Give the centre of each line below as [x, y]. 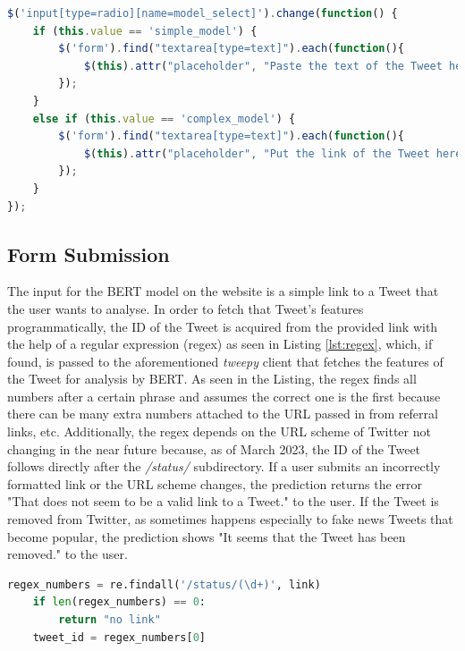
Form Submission [89, 254]
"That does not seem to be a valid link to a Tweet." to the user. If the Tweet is [223, 501]
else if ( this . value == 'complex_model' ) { [164, 118]
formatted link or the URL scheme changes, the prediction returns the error [215, 483]
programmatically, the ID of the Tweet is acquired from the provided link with [223, 326]
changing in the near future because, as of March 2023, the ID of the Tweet [214, 448]
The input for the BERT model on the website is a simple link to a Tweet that [223, 291]
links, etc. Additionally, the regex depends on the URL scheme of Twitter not [219, 431]
